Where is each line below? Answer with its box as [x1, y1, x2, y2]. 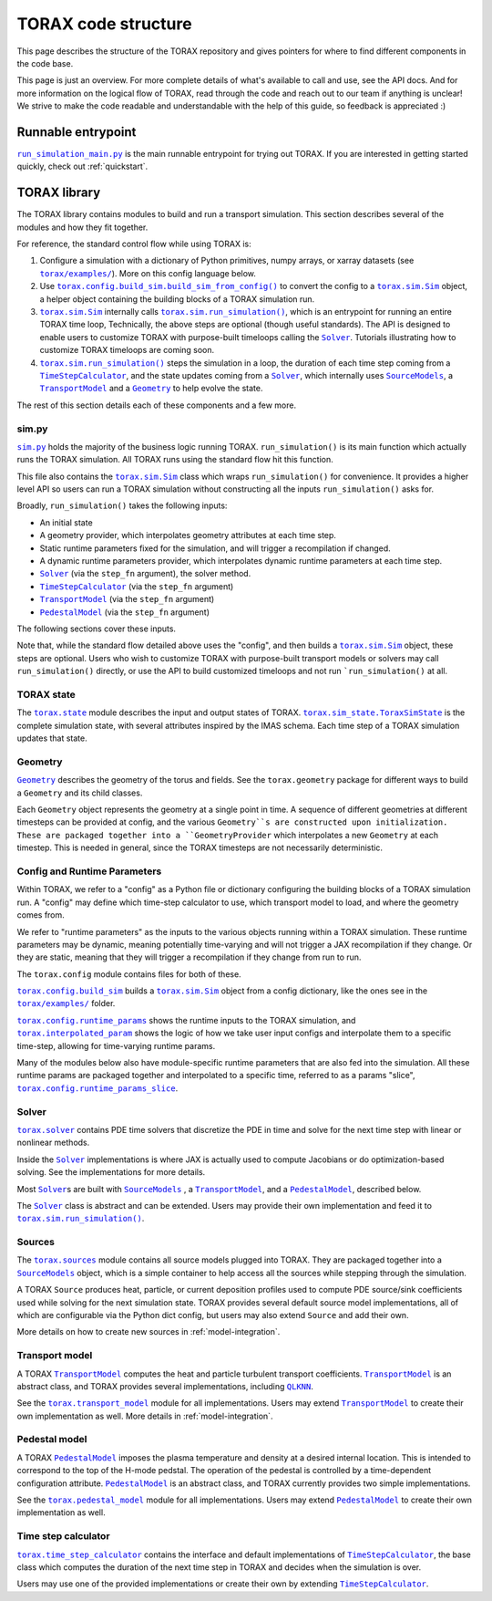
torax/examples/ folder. [16, 998, 116, 1009]
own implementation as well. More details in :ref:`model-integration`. [16, 1410, 273, 1421]
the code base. [16, 57, 74, 68]
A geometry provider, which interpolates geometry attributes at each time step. [39, 530, 337, 541]
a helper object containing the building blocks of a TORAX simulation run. [39, 293, 315, 305]
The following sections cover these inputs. [16, 623, 177, 634]
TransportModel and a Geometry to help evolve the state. [39, 383, 263, 394]
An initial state [39, 516, 93, 528]
